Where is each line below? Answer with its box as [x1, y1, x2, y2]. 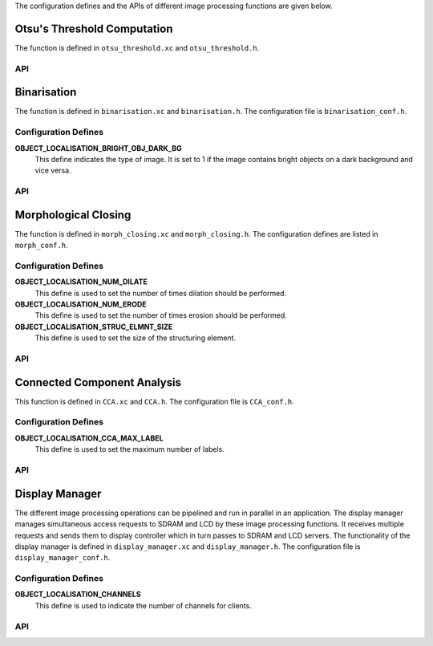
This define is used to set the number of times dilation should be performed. [34, 288, 287, 298]
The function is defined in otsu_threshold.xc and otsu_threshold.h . [14, 43, 260, 52]
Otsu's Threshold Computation [14, 22, 173, 35]
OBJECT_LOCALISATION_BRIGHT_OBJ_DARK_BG [14, 143, 182, 152]
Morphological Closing [14, 208, 132, 221]
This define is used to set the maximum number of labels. [34, 445, 225, 454]
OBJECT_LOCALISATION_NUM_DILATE [14, 277, 148, 286]
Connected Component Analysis [14, 376, 182, 389]
